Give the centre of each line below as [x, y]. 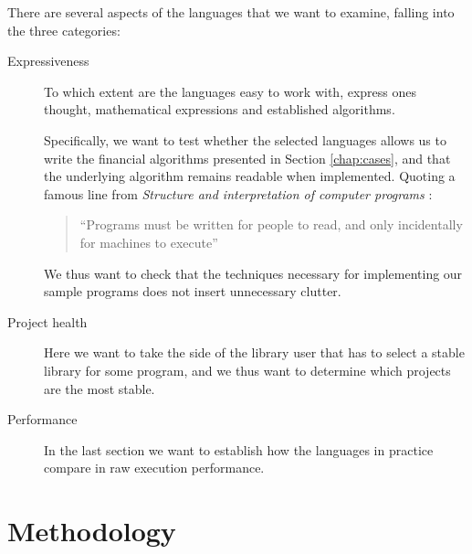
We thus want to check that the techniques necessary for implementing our [253, 273]
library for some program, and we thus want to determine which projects [247, 370]
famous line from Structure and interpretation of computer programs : [238, 193]
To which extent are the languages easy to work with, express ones [231, 91]
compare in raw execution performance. [154, 468]
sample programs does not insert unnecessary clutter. [193, 291]
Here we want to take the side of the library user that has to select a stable [254, 352]
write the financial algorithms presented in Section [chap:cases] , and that [247, 158]
